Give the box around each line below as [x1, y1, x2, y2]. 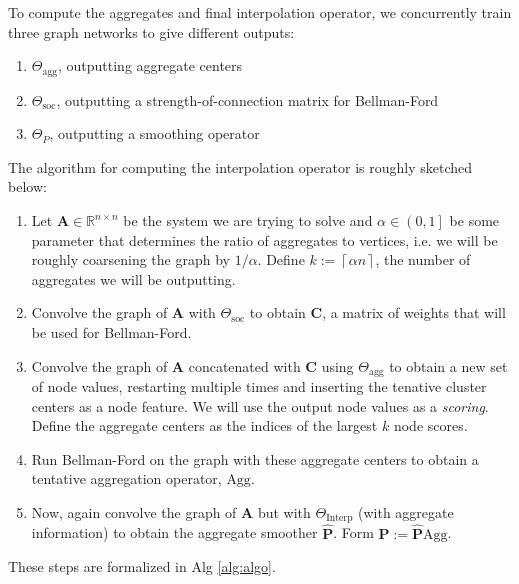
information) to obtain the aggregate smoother [31, 522, 318, 543]
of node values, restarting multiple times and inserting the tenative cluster [31, 376, 487, 397]
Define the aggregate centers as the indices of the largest [31, 415, 378, 436]
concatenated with [188, 355, 301, 376]
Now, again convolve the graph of [31, 502, 237, 522]
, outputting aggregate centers [57, 55, 243, 76]
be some [449, 210, 500, 231]
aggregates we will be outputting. [31, 268, 236, 289]
